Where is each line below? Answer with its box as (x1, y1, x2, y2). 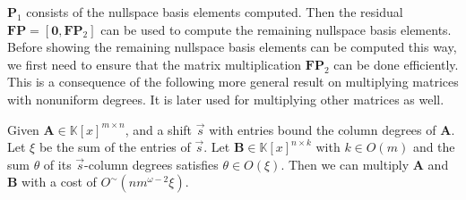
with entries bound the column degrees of (209, 120, 436, 138)
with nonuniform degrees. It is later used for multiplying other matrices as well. (7, 89, 444, 108)
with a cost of (22, 172, 97, 191)
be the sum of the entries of (39, 137, 191, 156)
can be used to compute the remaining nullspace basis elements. (100, 20, 452, 38)
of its (43, 154, 72, 173)
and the (412, 137, 455, 156)
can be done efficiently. (333, 54, 459, 73)
